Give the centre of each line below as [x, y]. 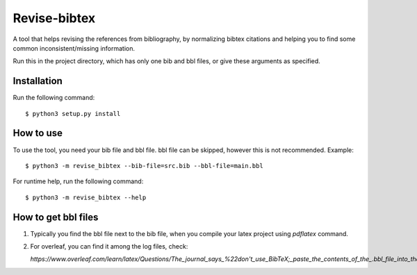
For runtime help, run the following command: [78, 181]
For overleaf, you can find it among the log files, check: [109, 246]
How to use [38, 133]
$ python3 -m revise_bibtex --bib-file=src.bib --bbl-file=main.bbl [144, 166]
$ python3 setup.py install [73, 114]
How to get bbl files [56, 217]
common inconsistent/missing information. [74, 48]
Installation [38, 81]
